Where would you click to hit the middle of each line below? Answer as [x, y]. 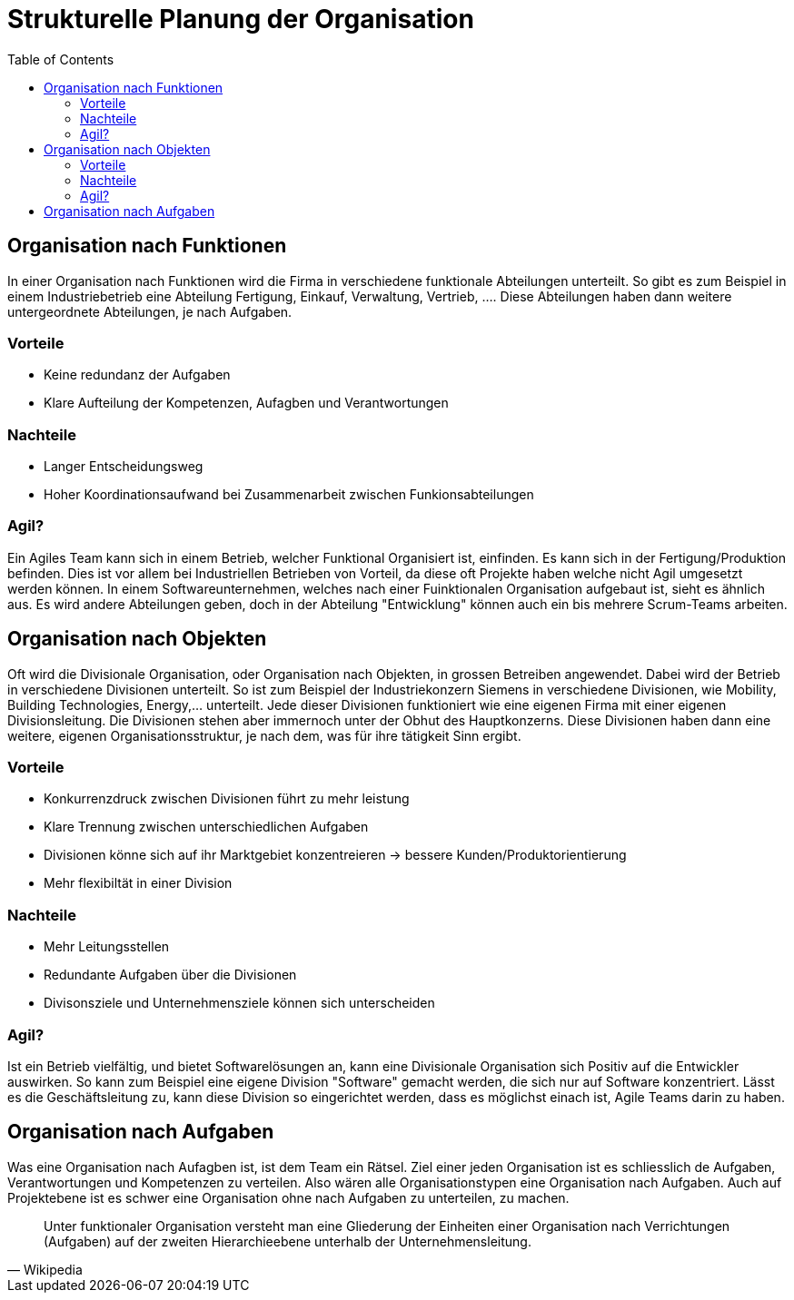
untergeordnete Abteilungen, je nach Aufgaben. [150, 311]
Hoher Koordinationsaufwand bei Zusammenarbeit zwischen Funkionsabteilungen [289, 495]
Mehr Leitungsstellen [107, 947]
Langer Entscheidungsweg [124, 467]
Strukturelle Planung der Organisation [241, 19]
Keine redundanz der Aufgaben [137, 375]
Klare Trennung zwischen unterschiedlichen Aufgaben [206, 827]
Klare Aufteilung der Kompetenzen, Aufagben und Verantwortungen [246, 403]
